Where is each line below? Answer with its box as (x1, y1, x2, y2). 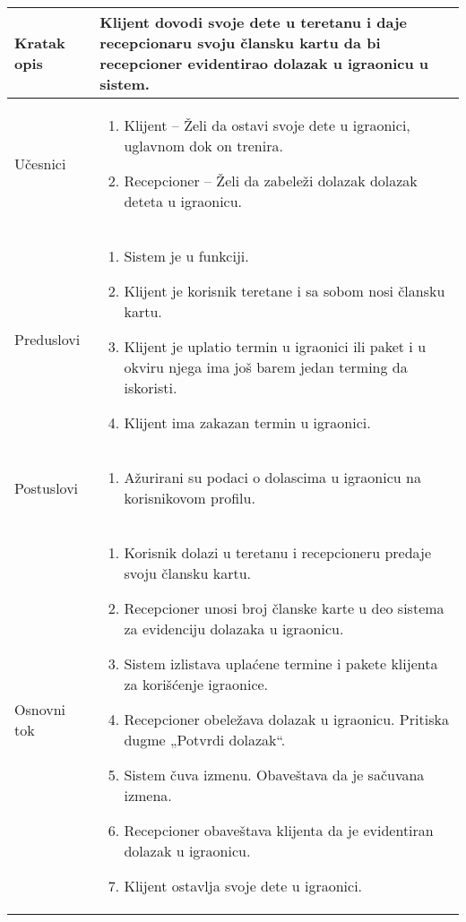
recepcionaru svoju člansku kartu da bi (99, 32, 381, 53)
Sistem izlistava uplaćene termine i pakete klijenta (124, 653, 438, 674)
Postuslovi (14, 477, 79, 498)
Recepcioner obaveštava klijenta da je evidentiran (124, 820, 434, 840)
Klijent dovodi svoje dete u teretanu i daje (99, 12, 408, 32)
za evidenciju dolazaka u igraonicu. (124, 618, 344, 639)
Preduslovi (14, 329, 81, 349)
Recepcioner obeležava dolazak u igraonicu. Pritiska (124, 709, 449, 729)
